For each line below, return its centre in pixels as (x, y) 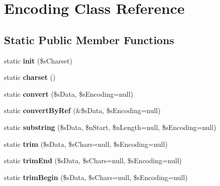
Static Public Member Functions (89, 39)
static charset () (30, 77)
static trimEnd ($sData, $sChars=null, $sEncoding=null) (93, 160)
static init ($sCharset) (38, 60)
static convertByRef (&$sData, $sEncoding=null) (82, 110)
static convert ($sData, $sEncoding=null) (69, 93)
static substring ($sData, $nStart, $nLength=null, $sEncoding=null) (110, 127)
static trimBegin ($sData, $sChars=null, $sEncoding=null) (96, 177)
